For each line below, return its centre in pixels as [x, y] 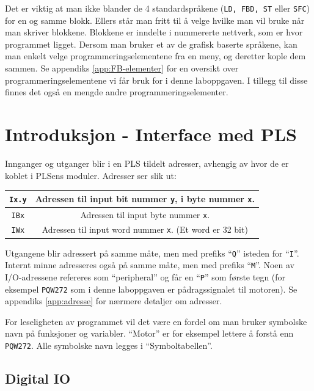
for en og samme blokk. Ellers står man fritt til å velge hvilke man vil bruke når [155, 20]
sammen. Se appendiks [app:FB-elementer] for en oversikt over [122, 68]
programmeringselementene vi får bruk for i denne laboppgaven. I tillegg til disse [156, 80]
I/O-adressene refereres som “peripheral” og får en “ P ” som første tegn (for [145, 276]
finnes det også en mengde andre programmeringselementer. [117, 92]
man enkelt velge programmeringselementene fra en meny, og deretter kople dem [155, 56]
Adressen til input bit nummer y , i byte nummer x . [145, 198]
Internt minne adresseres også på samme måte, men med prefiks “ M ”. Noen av [150, 265]
